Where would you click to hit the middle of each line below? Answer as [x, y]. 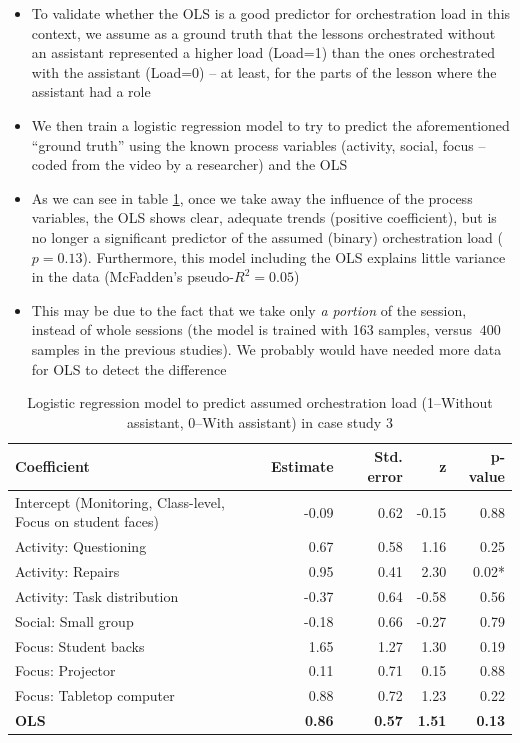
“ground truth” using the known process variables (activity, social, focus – [258, 144]
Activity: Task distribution [97, 595]
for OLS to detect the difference [129, 368]
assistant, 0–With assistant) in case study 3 [260, 421]
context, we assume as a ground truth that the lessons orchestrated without [263, 32]
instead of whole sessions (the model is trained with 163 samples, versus [252, 329]
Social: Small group [74, 620]
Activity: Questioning [81, 546]
